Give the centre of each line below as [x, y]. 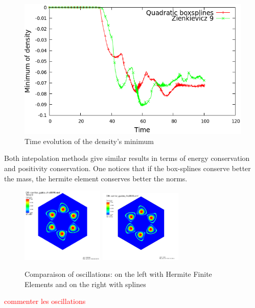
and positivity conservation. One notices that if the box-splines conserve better [127, 168]
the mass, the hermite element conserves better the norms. [96, 178]
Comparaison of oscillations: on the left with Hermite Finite [118, 274]
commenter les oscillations [45, 301]
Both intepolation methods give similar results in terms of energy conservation [127, 158]
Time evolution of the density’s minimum [89, 141]
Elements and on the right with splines [85, 284]
